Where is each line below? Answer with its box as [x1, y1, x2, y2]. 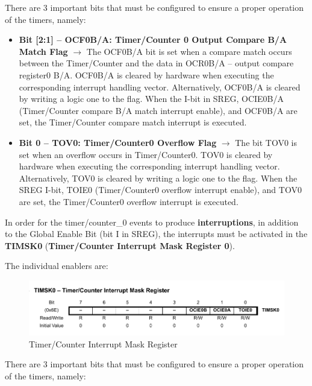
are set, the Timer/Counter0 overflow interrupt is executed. [19, 195, 239, 207]
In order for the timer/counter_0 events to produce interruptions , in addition [5, 215, 299, 228]
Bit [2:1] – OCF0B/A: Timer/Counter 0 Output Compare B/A [19, 33, 287, 46]
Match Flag [19, 45, 68, 57]
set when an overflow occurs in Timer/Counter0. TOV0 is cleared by [19, 148, 273, 160]
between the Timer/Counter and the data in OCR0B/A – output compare [19, 57, 294, 69]
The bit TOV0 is [235, 136, 297, 148]
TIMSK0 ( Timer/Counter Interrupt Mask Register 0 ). [5, 239, 235, 252]
